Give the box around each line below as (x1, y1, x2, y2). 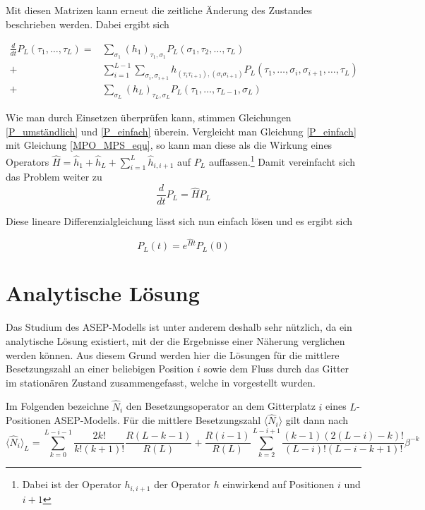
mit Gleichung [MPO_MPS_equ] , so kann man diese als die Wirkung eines (6, 138, 333, 152)
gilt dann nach (285, 413, 349, 427)
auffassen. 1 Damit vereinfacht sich (208, 152, 355, 169)
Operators (6, 154, 49, 169)
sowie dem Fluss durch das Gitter (203, 361, 349, 376)
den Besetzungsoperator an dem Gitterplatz (126, 399, 316, 413)
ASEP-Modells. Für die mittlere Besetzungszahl (54, 413, 261, 427)
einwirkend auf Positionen (222, 477, 335, 492)
